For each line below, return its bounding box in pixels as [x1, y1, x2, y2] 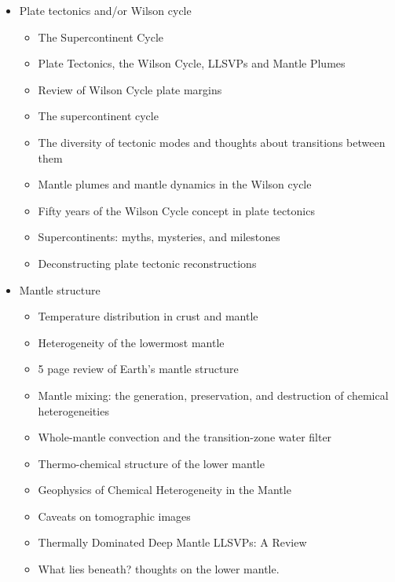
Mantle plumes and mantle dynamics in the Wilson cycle [38, 176, 312, 192]
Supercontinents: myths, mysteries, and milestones [38, 229, 280, 245]
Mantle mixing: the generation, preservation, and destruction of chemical [38, 386, 389, 403]
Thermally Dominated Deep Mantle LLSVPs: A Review [38, 534, 307, 551]
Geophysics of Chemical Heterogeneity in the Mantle [38, 481, 291, 498]
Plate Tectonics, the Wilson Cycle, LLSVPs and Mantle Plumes [38, 55, 346, 71]
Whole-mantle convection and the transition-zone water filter [38, 429, 332, 445]
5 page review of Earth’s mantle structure [38, 361, 239, 377]
